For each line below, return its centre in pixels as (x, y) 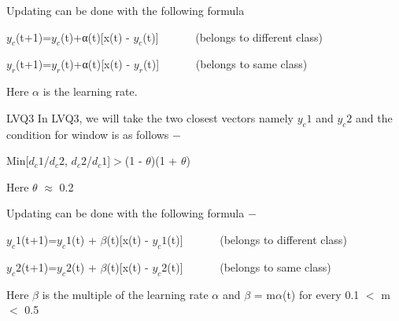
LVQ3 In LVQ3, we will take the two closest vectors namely (150, 117)
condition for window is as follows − (94, 134)
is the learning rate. (90, 91)
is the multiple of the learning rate (125, 294)
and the (374, 117)
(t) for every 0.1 (321, 294)
